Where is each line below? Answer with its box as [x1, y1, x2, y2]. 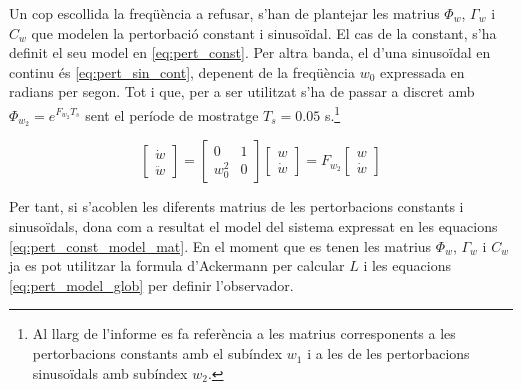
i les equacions [363, 255, 452, 276]
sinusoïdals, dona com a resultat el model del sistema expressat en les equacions [9, 216, 498, 237]
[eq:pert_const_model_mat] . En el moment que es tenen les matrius [9, 235, 432, 256]
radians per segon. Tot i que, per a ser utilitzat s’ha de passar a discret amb [9, 81, 475, 102]
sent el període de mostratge [85, 104, 259, 125]
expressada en [380, 61, 465, 82]
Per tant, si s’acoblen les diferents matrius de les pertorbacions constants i [9, 196, 464, 217]
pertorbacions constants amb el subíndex [32, 343, 283, 364]
